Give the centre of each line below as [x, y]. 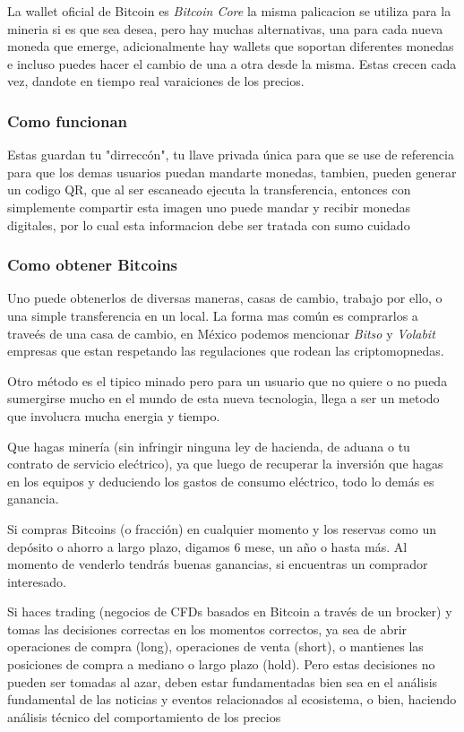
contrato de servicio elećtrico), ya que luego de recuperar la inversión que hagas [225, 464]
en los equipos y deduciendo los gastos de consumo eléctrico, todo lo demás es [221, 481]
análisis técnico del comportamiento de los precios [144, 716]
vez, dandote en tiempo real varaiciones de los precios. [156, 81]
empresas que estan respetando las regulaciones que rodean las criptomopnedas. [226, 351]
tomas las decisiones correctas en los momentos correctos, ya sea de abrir [207, 629]
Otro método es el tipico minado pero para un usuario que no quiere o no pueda [228, 380]
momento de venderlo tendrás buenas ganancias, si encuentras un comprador [218, 564]
